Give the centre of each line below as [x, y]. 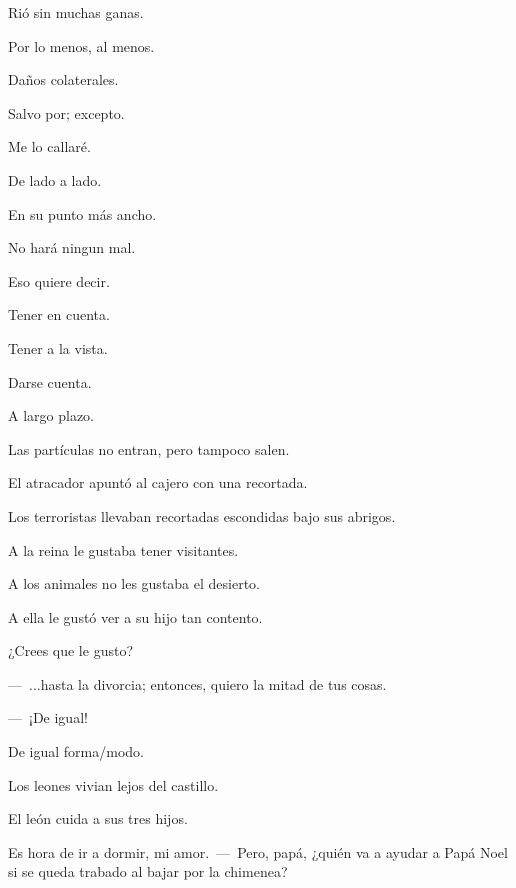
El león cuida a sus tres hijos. [98, 818]
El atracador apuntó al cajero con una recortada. [158, 482]
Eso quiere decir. [59, 280]
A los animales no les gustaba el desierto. [134, 583]
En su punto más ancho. [82, 213]
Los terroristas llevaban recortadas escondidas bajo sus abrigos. [202, 515]
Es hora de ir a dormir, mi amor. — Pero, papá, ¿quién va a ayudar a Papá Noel [258, 851]
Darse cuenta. [50, 381]
